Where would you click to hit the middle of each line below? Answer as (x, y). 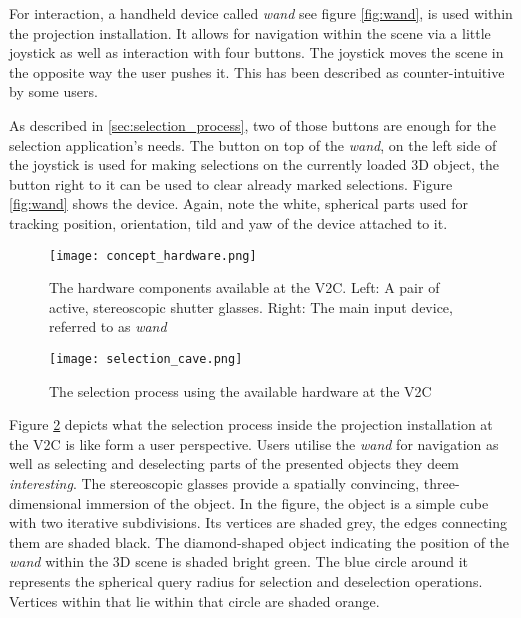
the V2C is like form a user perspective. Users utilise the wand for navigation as (254, 443)
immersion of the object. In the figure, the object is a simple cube (287, 502)
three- (441, 483)
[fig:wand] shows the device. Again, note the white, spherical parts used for (239, 203)
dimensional (45, 502)
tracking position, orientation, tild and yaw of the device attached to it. (228, 222)
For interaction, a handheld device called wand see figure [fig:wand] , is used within (261, 13)
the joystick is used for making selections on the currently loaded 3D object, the (254, 164)
